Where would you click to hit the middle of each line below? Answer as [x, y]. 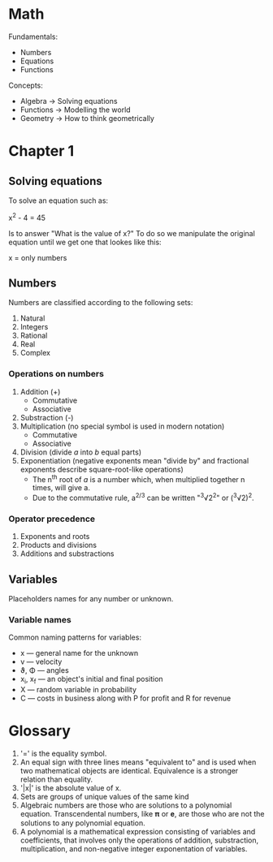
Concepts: [26, 85]
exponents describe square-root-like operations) [102, 469]
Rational [34, 336]
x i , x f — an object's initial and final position [92, 680]
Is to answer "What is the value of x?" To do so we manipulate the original [132, 233]
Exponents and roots [55, 537]
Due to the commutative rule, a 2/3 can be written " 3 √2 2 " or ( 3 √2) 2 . [143, 498]
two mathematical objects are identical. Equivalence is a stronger [129, 771]
